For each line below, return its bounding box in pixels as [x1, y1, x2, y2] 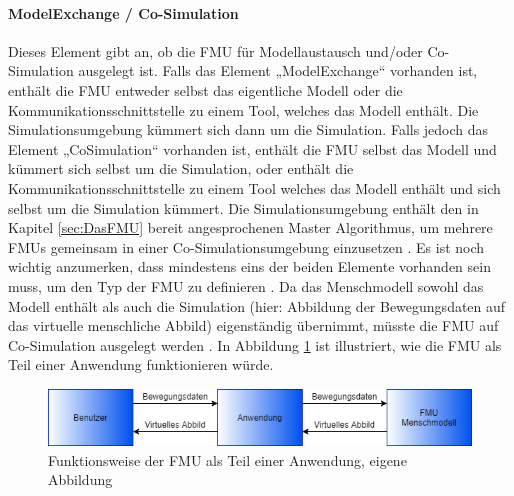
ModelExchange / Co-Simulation [8, 2, 239, 23]
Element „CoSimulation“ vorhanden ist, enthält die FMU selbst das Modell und [8, 138, 497, 159]
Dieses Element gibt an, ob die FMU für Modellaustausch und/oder [8, 40, 423, 61]
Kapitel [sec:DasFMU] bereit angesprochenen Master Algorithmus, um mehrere [8, 217, 493, 238]
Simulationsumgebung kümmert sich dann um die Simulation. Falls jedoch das [8, 119, 489, 140]
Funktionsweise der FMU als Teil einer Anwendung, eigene [48, 449, 407, 470]
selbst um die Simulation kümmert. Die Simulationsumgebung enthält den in [8, 197, 479, 218]
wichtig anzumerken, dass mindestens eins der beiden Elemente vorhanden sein [8, 256, 491, 277]
